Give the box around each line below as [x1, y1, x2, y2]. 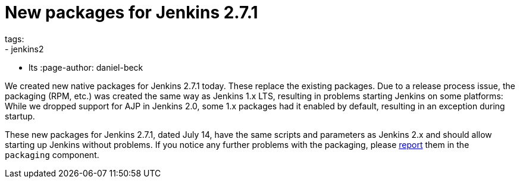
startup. [5, 111, 35, 121]
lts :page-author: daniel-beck [29, 62, 143, 72]
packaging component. [5, 149, 99, 160]
